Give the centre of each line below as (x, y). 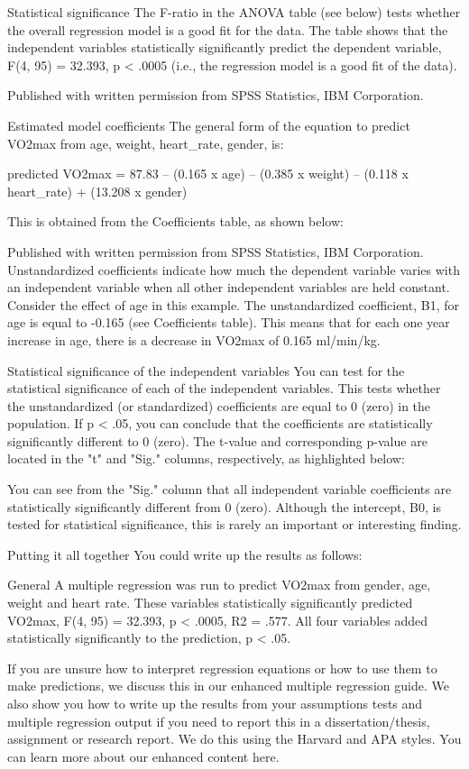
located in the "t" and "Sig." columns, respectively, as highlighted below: (206, 458)
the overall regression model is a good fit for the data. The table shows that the (228, 29)
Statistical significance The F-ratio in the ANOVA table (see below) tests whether (234, 12)
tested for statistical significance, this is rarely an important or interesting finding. (234, 524)
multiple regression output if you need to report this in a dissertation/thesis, (219, 721)
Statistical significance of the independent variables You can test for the (206, 370)
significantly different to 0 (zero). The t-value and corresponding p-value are (217, 440)
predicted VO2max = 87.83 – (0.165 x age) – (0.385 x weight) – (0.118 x (208, 174)
